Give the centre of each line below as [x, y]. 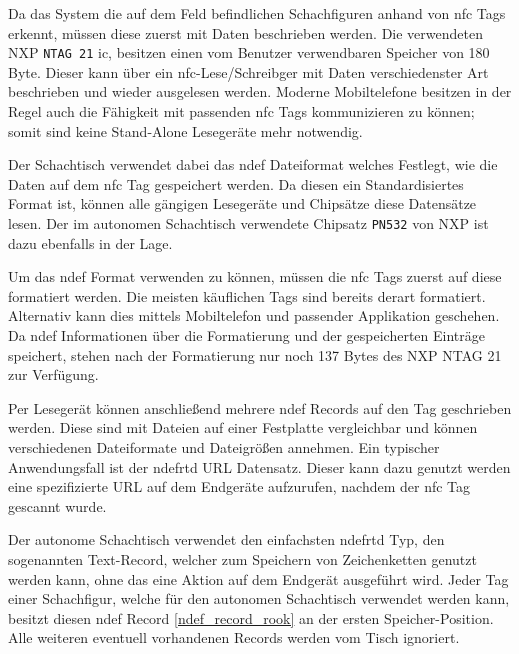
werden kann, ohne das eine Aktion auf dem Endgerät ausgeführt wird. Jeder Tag [258, 578]
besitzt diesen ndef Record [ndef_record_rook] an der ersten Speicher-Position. [251, 617]
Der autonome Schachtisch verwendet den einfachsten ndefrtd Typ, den [226, 539]
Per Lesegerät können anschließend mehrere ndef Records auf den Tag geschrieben [260, 407]
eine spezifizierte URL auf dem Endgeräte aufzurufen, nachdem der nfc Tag [239, 486]
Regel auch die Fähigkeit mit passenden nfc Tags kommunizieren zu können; [241, 111]
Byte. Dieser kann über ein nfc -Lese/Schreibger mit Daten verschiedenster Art [248, 71]
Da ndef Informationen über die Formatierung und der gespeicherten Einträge [247, 335]
